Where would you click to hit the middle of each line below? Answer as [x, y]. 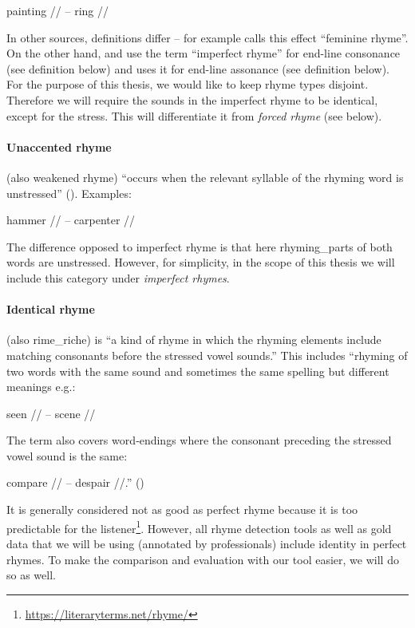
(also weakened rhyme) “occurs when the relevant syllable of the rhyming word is [205, 177]
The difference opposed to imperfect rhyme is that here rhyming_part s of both [200, 246]
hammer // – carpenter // [71, 220]
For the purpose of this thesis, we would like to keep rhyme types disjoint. [188, 84]
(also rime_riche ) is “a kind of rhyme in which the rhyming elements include [194, 340]
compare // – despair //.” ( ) [75, 482]
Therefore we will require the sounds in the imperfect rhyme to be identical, [192, 99]
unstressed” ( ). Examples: [69, 193]
